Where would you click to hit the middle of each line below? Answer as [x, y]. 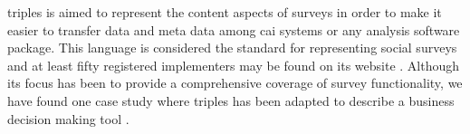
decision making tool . [68, 118]
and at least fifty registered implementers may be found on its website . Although [234, 65]
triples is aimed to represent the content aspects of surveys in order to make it [225, 12]
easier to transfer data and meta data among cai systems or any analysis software [234, 29]
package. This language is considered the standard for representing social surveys [232, 48]
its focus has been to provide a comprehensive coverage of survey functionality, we [235, 83]
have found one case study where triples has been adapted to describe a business [231, 100]
